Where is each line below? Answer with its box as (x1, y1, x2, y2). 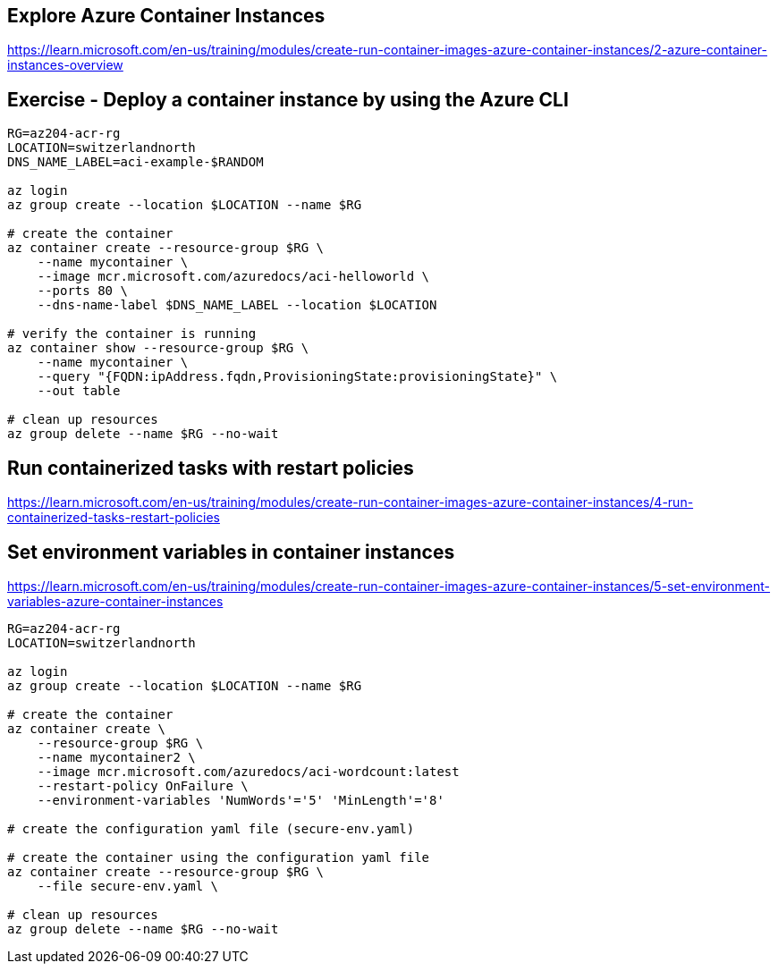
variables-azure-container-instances (7, 593, 224, 609)
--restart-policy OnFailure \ (37, 778, 249, 793)
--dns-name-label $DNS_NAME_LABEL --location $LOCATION (37, 298, 437, 313)
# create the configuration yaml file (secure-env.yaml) (7, 821, 415, 836)
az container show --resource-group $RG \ (7, 341, 309, 356)
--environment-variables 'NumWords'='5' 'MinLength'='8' (37, 792, 444, 807)
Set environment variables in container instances (7, 540, 455, 563)
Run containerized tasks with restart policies (7, 456, 414, 479)
